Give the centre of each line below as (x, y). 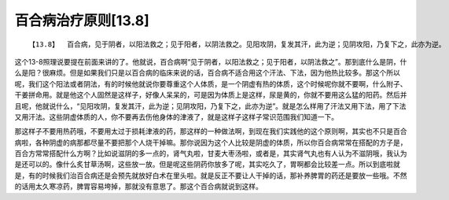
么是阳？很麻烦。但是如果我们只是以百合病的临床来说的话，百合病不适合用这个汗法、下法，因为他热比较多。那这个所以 (207, 73)
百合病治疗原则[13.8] (82, 20)
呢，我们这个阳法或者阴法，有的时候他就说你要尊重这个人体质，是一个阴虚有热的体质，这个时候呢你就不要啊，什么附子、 (211, 83)
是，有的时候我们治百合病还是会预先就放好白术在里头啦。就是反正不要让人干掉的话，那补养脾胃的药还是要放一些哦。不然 (211, 175)
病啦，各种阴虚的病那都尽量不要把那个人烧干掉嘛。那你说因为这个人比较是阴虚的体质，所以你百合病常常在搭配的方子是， (211, 143)
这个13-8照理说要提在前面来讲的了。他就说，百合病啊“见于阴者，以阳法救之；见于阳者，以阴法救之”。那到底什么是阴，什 (211, 61)
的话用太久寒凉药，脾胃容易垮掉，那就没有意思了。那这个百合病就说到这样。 (138, 187)
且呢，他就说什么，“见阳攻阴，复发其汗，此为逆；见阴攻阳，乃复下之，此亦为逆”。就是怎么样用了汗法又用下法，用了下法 (210, 106)
